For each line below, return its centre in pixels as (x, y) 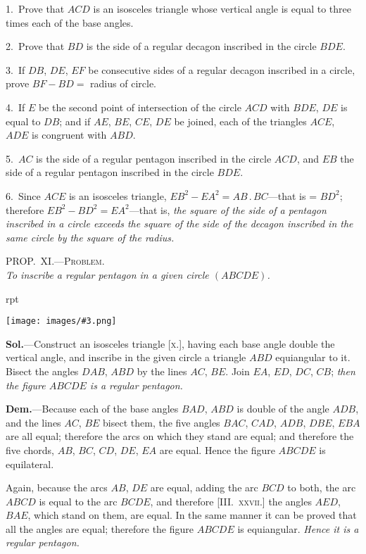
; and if (75, 121)
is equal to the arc (78, 501)
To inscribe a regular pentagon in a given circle (107, 274)
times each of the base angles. (70, 22)
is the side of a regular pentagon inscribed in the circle (154, 158)
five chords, (30, 449)
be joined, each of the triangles (240, 121)
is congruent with (69, 135)
